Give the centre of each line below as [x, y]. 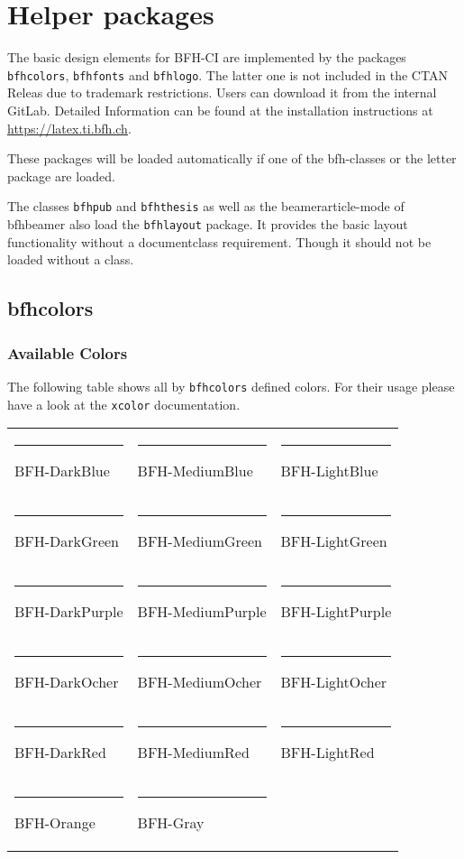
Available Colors [68, 352]
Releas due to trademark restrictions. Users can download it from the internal [222, 92]
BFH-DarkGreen [67, 541]
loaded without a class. [71, 259]
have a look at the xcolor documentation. [124, 404]
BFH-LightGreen [334, 541]
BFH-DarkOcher [67, 682]
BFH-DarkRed [60, 753]
